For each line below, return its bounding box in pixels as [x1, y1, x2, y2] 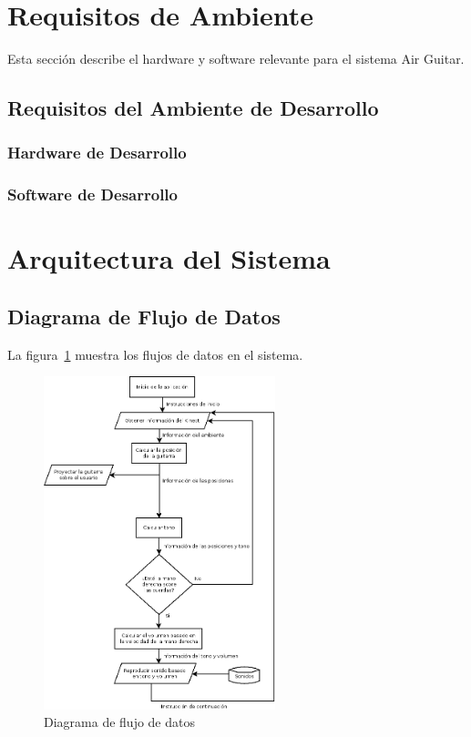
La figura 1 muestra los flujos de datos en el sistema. [7, 344, 303, 363]
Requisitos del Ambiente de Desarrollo [7, 94, 379, 122]
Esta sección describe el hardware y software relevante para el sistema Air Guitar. [7, 49, 465, 68]
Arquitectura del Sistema [7, 240, 331, 277]
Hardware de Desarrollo [7, 141, 187, 164]
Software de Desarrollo [7, 183, 178, 206]
